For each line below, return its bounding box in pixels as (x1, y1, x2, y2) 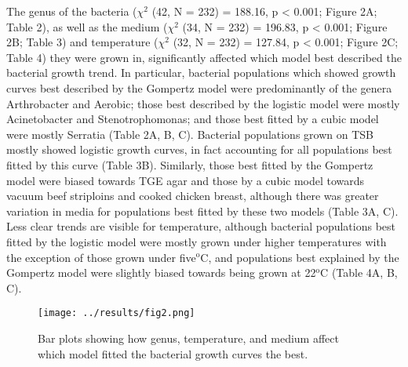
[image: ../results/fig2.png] (38, 307, 195, 319)
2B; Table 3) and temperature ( (6, 34, 158, 50)
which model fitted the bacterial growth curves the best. (38, 345, 308, 362)
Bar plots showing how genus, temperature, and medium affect (38, 329, 339, 346)
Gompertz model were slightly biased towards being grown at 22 (6, 264, 316, 281)
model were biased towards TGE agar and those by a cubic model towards (6, 172, 365, 188)
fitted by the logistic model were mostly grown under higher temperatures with (6, 233, 387, 249)
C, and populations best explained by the (200, 249, 399, 265)
